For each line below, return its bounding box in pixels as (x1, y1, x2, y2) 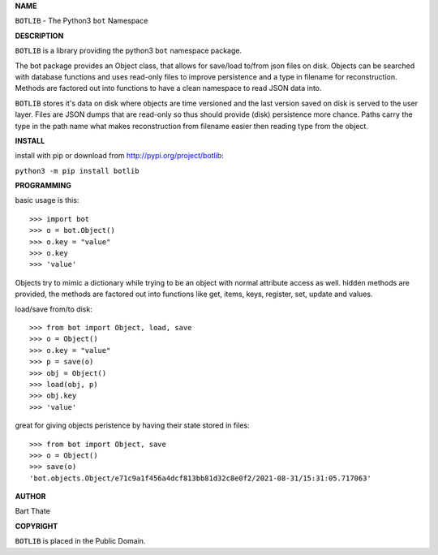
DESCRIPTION (15, 31, 64, 41)
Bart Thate (15, 506, 50, 516)
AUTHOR (15, 492, 46, 501)
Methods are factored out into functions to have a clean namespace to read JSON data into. (15, 84, 322, 93)
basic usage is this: (15, 196, 79, 205)
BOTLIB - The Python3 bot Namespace (15, 16, 148, 26)
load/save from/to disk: (15, 304, 92, 314)
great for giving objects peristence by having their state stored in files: (15, 420, 251, 430)
